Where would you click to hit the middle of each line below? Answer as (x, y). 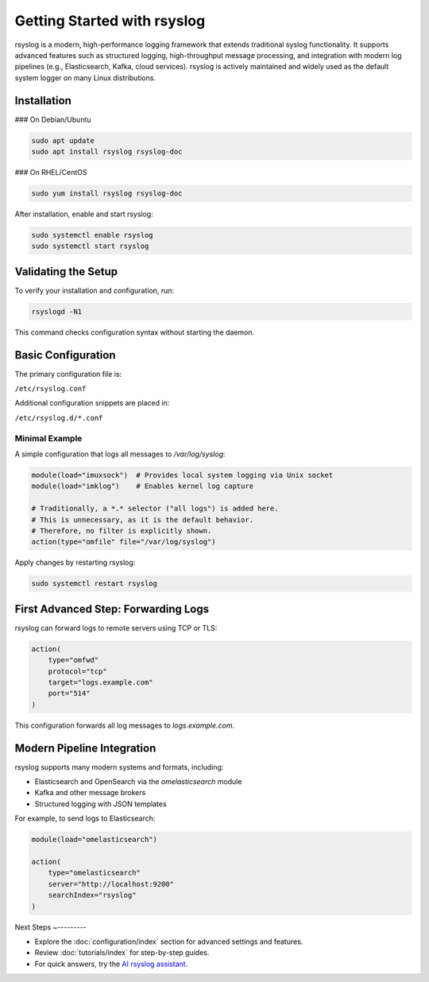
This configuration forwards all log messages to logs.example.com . (124, 725)
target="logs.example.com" (101, 682)
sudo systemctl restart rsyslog (95, 584)
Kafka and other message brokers (90, 793)
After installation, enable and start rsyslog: (84, 214)
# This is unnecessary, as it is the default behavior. (143, 520)
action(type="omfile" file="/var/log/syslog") (124, 542)
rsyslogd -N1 (57, 311)
